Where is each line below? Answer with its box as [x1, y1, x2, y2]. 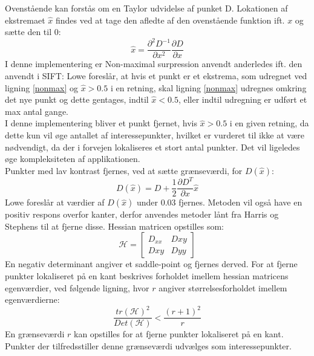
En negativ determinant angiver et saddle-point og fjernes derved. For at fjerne [5, 257, 298, 270]
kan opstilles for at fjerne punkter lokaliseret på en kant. [74, 328, 284, 340]
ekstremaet [5, 13, 45, 26]
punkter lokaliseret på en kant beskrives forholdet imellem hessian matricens [5, 270, 289, 282]
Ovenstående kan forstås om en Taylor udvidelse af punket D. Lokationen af [5, 2, 288, 14]
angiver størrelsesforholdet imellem [159, 281, 287, 294]
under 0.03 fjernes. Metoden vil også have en [136, 196, 303, 209]
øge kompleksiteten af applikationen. [5, 152, 140, 165]
